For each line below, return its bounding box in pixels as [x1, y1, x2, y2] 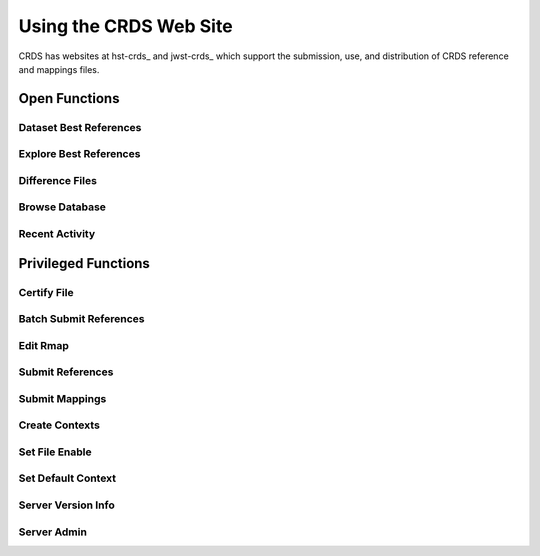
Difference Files [18, 173, 97, 187]
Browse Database [18, 200, 107, 214]
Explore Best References [18, 147, 141, 161]
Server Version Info [18, 498, 115, 512]
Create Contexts [18, 418, 100, 432]
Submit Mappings [18, 391, 107, 405]
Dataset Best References [18, 120, 142, 134]
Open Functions [18, 90, 120, 107]
